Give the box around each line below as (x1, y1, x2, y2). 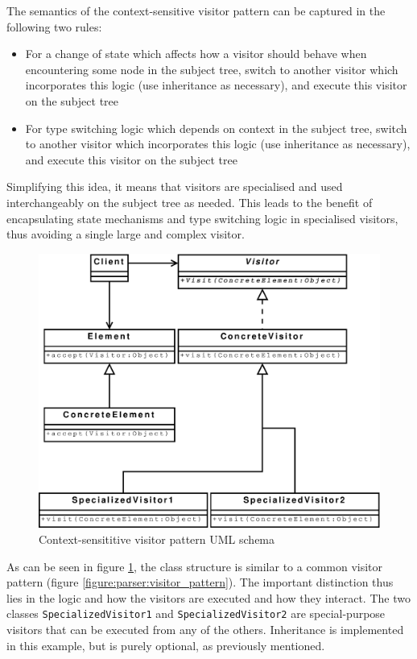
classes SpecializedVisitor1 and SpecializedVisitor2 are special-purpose (6, 605, 386, 622)
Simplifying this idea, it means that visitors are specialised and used (6, 178, 343, 195)
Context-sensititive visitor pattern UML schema (39, 531, 275, 548)
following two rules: (6, 18, 102, 35)
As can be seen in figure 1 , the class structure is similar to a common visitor (6, 557, 383, 574)
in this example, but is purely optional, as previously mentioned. (6, 636, 325, 653)
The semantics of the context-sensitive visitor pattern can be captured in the (6, 2, 386, 19)
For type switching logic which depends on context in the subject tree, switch (25, 119, 407, 136)
